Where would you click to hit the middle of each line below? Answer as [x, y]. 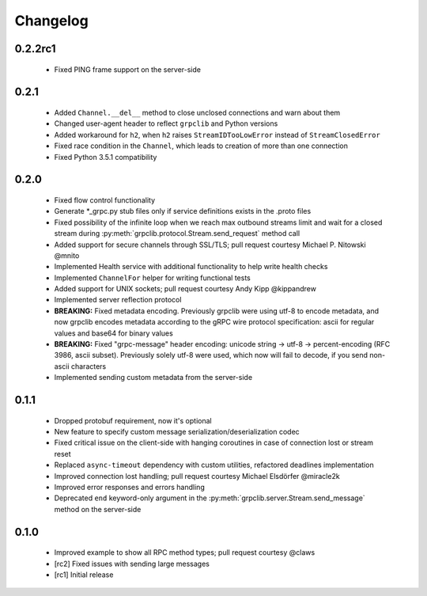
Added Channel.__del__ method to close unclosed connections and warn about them [197, 112]
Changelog [51, 21]
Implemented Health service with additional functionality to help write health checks [191, 267]
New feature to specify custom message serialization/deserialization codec [177, 431]
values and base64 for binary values [113, 333]
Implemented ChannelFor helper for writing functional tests [152, 278]
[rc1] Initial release [84, 575]
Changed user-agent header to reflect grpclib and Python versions [166, 123]
